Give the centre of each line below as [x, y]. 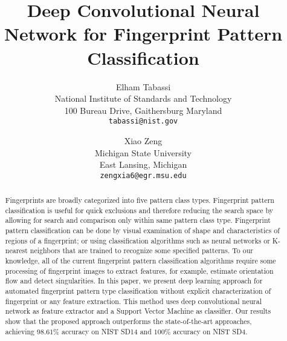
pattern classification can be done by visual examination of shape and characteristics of [142, 230]
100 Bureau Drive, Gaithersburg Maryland [143, 110]
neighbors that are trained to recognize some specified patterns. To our [141, 250]
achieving [20, 331]
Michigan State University [143, 152]
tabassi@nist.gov [143, 121]
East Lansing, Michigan [143, 164]
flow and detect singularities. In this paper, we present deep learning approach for [134, 281]
